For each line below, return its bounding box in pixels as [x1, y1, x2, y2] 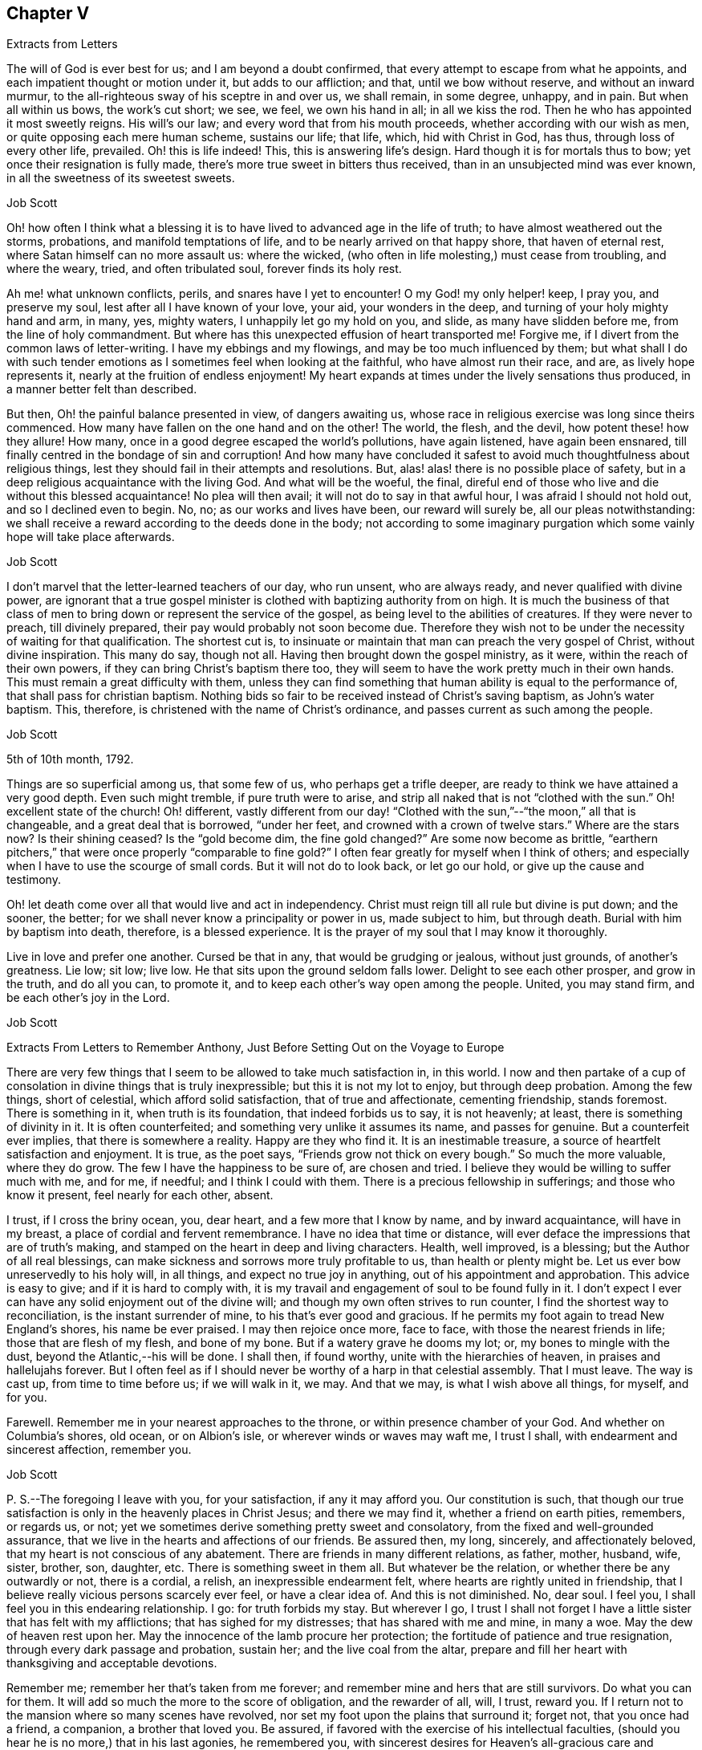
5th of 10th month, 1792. [6, 752, 134, 767]
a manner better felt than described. [6, 382, 197, 397]
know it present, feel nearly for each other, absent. [6, 1188, 274, 1203]
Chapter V [6, 3, 90, 23]
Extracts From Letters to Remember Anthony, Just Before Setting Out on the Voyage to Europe [6, 1040, 505, 1055]
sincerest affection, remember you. [6, 1443, 192, 1457]
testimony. [6, 873, 61, 887]
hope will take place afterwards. [6, 530, 175, 544]
